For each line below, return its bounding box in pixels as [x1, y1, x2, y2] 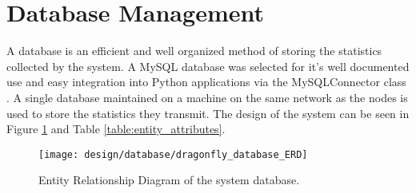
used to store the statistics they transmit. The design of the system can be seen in [6, 104, 410, 121]
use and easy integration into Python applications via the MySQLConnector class [6, 73, 406, 90]
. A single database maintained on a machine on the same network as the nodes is [6, 89, 408, 105]
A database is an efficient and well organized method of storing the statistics [6, 42, 382, 59]
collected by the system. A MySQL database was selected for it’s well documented [6, 57, 410, 74]
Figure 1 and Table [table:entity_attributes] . [6, 120, 226, 137]
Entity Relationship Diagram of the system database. [38, 171, 300, 188]
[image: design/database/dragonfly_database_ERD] [38, 148, 308, 160]
